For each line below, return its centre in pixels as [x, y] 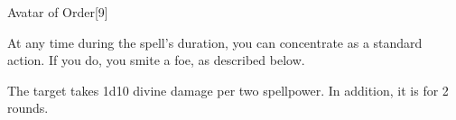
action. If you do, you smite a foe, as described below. [156, 60]
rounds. [28, 108]
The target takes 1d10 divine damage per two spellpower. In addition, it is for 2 [228, 90]
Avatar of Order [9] [58, 12]
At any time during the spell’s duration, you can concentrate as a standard [215, 42]
